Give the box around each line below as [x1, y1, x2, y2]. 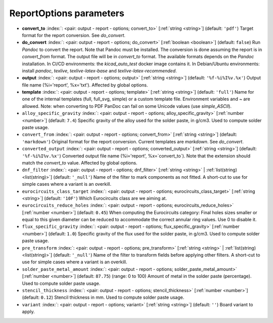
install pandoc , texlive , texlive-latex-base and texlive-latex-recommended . [22, 67, 177, 73]
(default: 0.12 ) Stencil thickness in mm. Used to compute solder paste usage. [22, 294, 185, 301]
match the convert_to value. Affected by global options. [22, 159, 138, 166]
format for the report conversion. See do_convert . [22, 32, 126, 38]
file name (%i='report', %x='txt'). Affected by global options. [22, 82, 148, 88]
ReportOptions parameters [9, 8, 125, 19]
